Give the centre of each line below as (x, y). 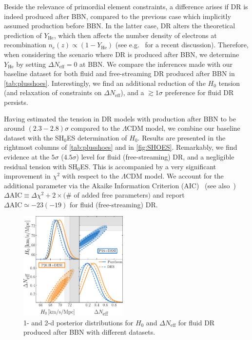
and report (169, 195)
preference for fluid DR (199, 92)
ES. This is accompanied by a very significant (148, 166)
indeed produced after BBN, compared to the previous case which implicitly (117, 16)
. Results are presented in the (182, 137)
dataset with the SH (34, 137)
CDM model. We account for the (175, 176)
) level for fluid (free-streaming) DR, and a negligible (155, 156)
